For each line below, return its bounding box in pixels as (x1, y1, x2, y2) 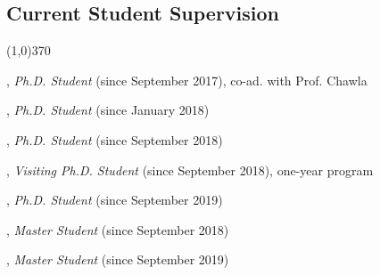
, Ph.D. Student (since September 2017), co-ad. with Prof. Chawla (6, 70, 368, 89)
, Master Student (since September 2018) (6, 220, 229, 239)
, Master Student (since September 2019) (6, 250, 229, 269)
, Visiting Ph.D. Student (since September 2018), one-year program (6, 160, 374, 179)
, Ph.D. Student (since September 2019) (6, 190, 223, 209)
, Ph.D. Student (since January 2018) (6, 101, 210, 119)
